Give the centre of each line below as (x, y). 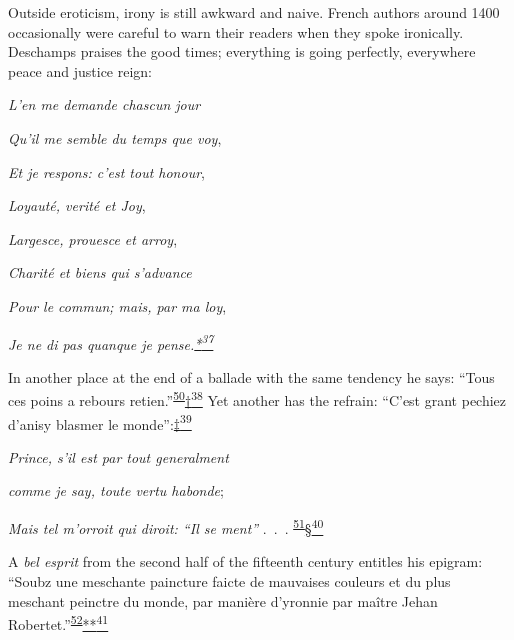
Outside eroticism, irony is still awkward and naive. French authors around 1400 (254, 12)
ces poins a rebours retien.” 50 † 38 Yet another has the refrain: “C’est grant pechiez (257, 399)
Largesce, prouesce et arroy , (93, 238)
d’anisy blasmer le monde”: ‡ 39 (100, 422)
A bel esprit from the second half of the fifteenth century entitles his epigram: (245, 561)
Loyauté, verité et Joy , (77, 205)
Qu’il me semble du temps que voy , (115, 137)
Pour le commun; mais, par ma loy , (117, 305)
